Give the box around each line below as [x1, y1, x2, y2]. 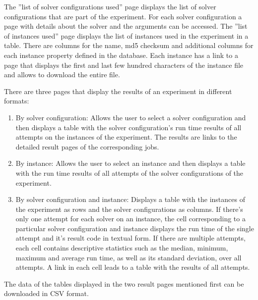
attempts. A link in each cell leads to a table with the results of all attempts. [15, 262, 250, 272]
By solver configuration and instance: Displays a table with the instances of [15, 194, 245, 204]
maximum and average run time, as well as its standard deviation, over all [15, 252, 242, 262]
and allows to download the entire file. [4, 69, 120, 80]
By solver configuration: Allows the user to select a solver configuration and [15, 112, 246, 122]
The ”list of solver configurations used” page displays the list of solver [4, 1, 216, 11]
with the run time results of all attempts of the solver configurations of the [15, 167, 244, 178]
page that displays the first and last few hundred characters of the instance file [4, 59, 244, 70]
